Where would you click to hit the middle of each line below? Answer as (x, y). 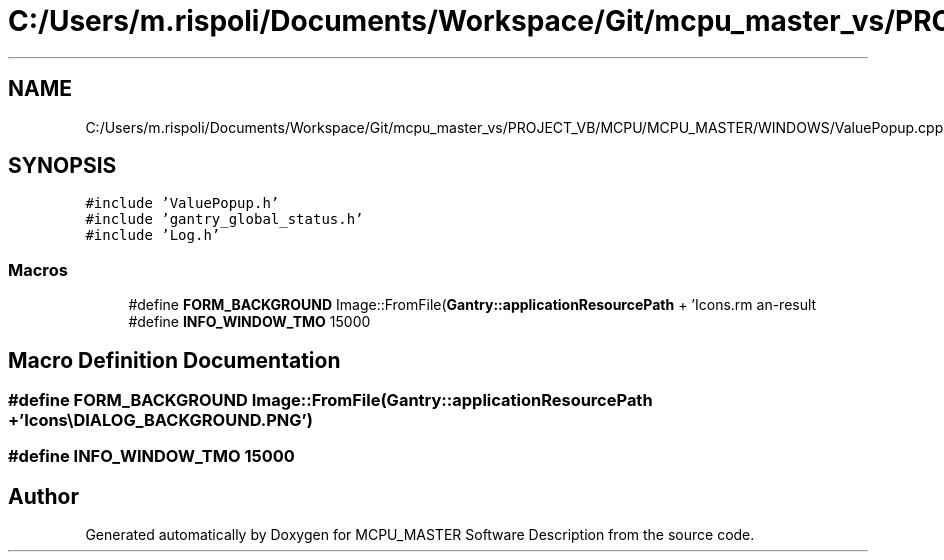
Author (43, 496)
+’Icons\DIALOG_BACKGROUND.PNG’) (160, 420)
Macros (38, 269)
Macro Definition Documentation (174, 360)
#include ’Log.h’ (153, 235)
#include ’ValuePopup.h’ (182, 203)
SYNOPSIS (62, 166)
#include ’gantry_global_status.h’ (224, 219)
